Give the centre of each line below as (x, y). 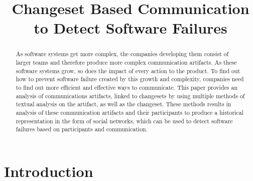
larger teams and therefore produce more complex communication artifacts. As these (126, 62)
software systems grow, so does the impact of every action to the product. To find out (128, 70)
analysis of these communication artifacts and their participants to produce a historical (130, 112)
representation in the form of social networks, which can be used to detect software (124, 121)
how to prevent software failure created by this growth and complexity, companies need (130, 79)
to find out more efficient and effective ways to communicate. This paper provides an (126, 87)
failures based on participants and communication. (82, 129)
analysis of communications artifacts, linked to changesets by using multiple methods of (130, 96)
